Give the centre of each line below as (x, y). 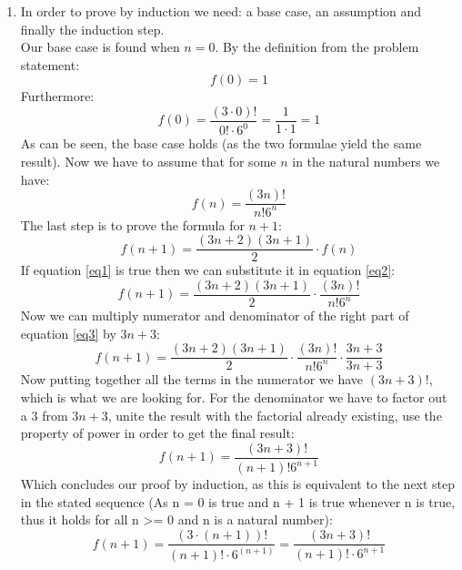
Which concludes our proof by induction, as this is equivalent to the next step (238, 484)
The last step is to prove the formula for (132, 224)
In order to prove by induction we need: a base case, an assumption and (221, 11)
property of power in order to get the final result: (157, 433)
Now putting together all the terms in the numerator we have (192, 379)
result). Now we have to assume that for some (148, 161)
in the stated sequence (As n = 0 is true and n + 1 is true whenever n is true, (238, 501)
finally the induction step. (92, 29)
